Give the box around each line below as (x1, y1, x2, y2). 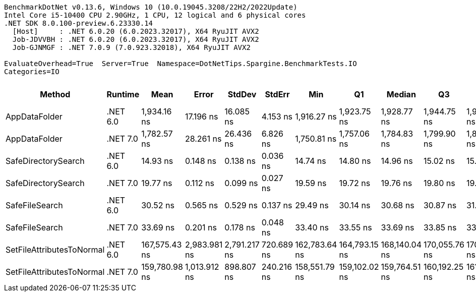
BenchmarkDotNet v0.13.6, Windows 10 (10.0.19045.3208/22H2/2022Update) (4, 3, 297, 11)
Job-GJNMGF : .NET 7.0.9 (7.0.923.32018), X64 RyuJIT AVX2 (12, 43, 251, 51)
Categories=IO (4, 68, 59, 76)
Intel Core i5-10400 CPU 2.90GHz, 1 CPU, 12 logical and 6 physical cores (4, 11, 306, 19)
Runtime (106, 89, 140, 99)
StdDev (227, 89, 257, 99)
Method (40, 89, 71, 99)
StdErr (265, 89, 290, 99)
